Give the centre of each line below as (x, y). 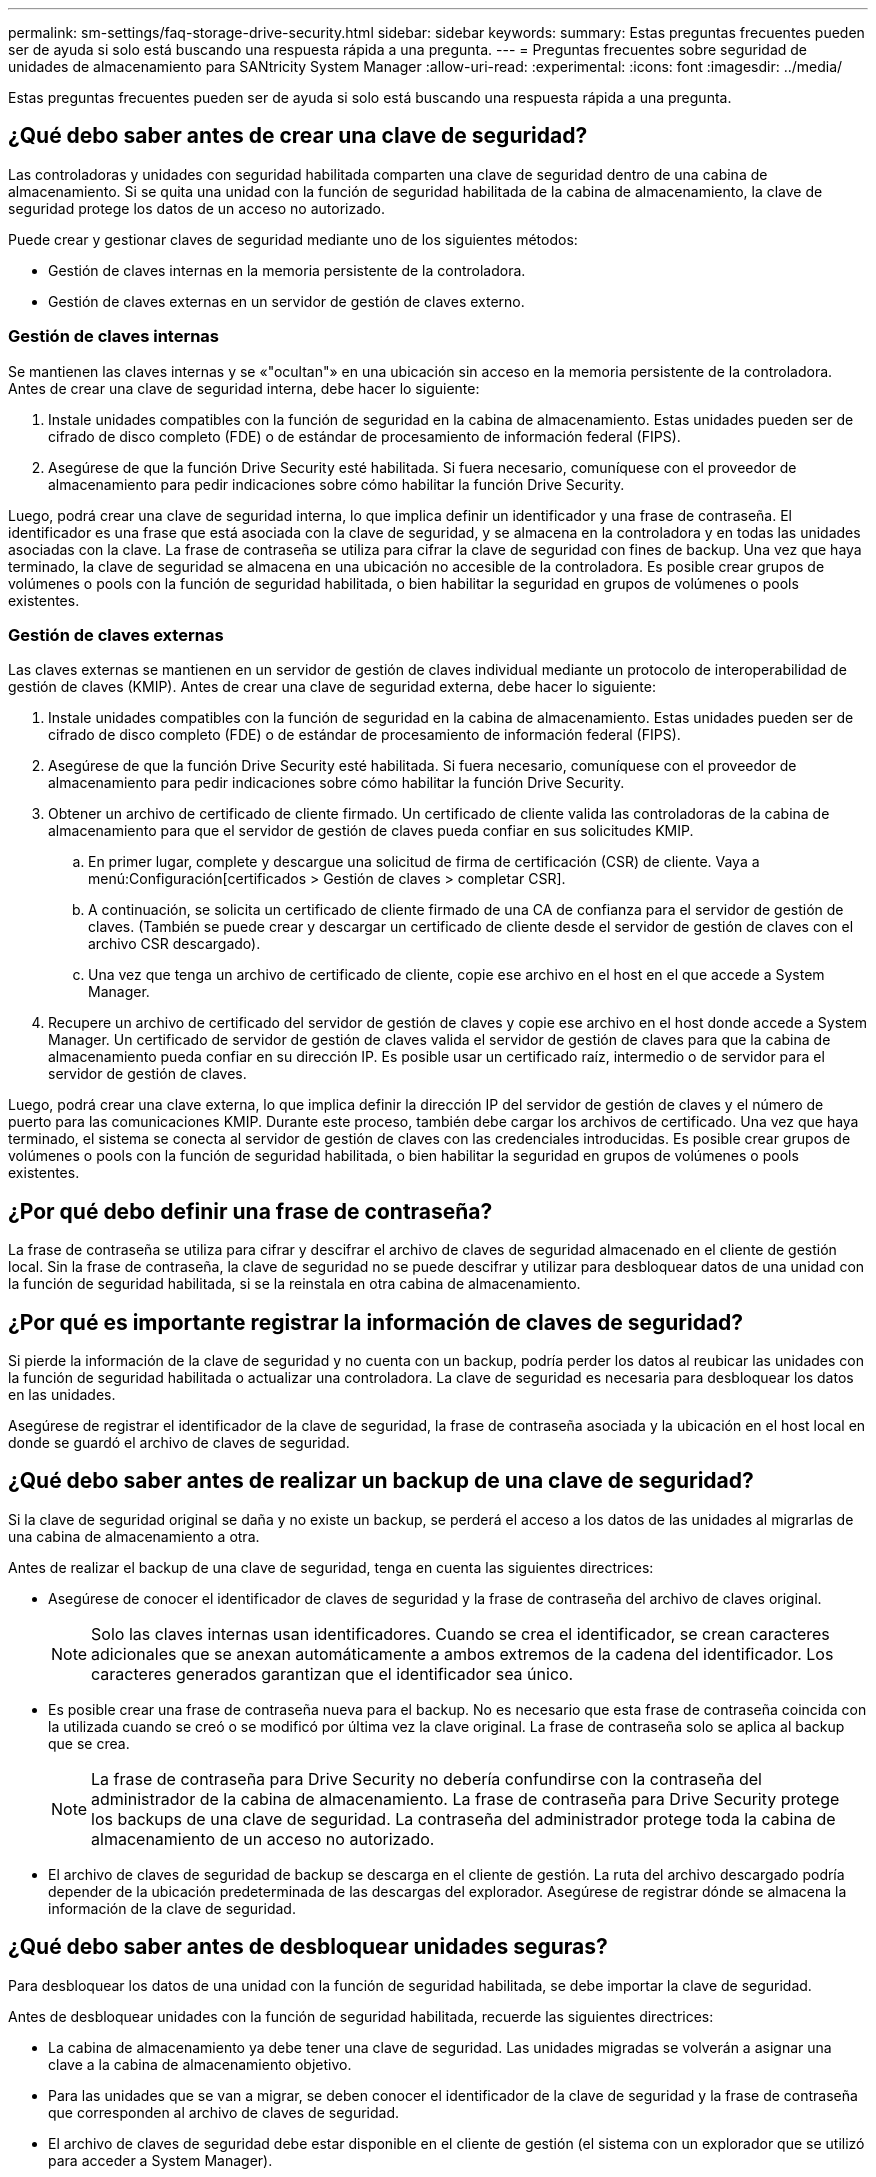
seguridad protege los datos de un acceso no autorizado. (197, 208)
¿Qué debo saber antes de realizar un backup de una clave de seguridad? (381, 1481)
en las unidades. (62, 1395)
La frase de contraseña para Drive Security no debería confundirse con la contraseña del (426, 1778)
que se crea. (89, 1743)
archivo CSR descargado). (174, 944)
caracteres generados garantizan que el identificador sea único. (332, 1673)
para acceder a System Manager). (160, 2160)
